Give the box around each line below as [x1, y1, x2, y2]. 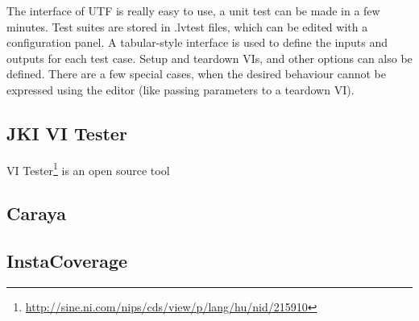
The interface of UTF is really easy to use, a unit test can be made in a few [6, 2, 380, 19]
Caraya [6, 201, 67, 226]
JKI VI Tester [6, 120, 127, 145]
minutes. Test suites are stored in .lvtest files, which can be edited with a [6, 18, 368, 35]
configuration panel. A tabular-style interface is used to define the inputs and [6, 34, 388, 51]
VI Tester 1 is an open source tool [6, 159, 170, 178]
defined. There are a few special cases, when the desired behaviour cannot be [6, 65, 386, 82]
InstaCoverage [6, 248, 128, 273]
